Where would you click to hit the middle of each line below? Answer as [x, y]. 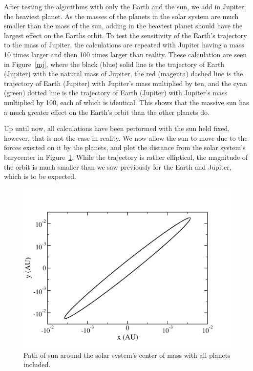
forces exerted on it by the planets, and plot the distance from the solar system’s [125, 147]
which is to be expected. [40, 176]
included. [37, 364]
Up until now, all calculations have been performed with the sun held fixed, [117, 128]
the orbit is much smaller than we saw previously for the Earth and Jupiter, [118, 166]
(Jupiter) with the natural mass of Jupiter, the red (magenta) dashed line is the [124, 74]
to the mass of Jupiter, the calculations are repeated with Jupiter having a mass [124, 45]
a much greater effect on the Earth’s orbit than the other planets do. [107, 112]
